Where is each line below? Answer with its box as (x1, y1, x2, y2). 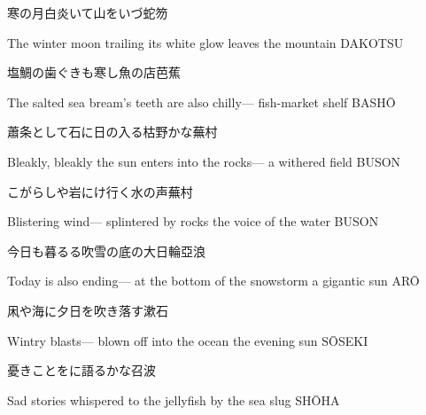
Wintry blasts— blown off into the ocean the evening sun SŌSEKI (7, 331, 368, 349)
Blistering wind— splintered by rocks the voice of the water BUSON (7, 212, 379, 231)
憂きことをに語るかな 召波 (7, 361, 156, 380)
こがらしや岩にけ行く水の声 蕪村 (7, 182, 193, 200)
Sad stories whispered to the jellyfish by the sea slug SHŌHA (7, 390, 340, 409)
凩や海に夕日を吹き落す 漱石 (7, 301, 168, 319)
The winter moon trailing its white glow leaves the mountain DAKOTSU (7, 33, 404, 51)
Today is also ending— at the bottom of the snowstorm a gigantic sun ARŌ (7, 271, 420, 290)
